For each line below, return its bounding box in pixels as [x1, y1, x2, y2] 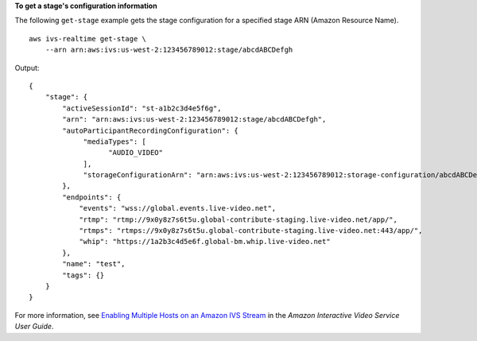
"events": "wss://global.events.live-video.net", [79, 203, 277, 213]
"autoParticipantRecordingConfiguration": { [62, 126, 238, 135]
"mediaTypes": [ [83, 137, 147, 146]
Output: [14, 63, 40, 72]
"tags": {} [62, 270, 105, 280]
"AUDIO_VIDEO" [108, 148, 163, 157]
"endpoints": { [62, 192, 122, 202]
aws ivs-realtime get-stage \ [29, 34, 147, 43]
